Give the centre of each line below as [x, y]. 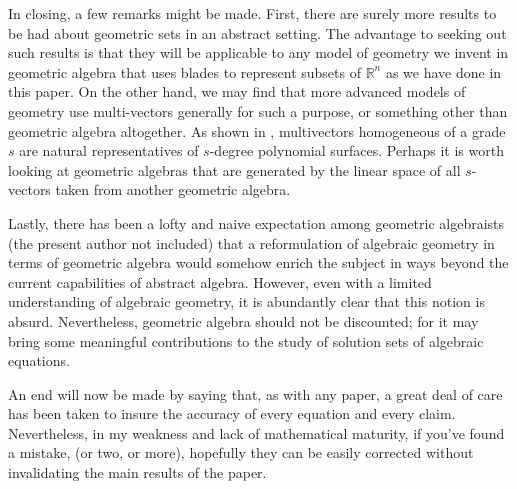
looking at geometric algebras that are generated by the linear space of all [234, 169]
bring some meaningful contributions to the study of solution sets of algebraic [246, 340]
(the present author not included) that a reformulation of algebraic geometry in [251, 242]
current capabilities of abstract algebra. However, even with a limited [220, 281]
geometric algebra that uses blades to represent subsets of [184, 71]
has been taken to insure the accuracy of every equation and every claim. [232, 413]
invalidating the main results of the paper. [137, 472]
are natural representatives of [109, 150]
